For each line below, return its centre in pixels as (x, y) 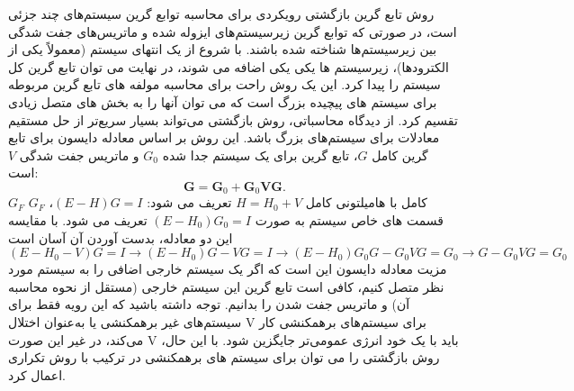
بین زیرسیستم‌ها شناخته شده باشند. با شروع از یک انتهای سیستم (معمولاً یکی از (223, 49)
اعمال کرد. (37, 374)
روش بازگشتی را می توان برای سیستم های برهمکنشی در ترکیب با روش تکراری (224, 357)
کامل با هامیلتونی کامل (366, 202)
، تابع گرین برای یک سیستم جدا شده (260, 155)
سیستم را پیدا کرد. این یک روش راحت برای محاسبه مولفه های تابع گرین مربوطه (224, 84)
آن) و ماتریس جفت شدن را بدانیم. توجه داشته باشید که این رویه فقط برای (209, 304)
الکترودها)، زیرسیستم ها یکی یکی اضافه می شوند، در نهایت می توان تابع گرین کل (229, 66)
